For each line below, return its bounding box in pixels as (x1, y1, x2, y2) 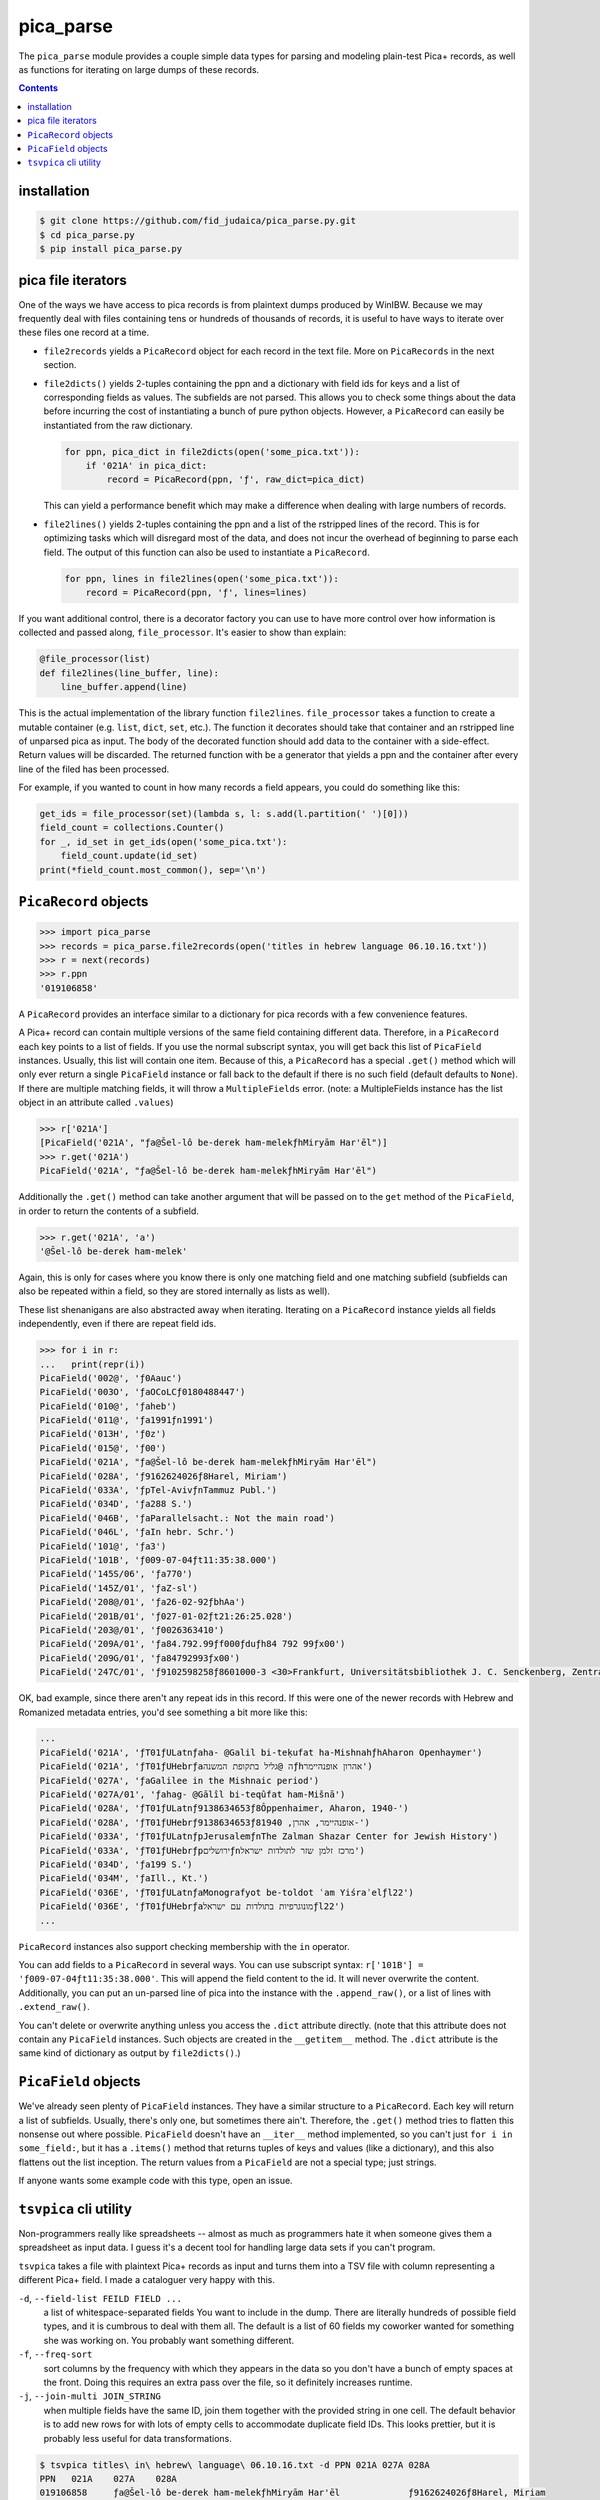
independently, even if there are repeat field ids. (18, 1318, 217, 1330)
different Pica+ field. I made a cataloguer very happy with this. (18, 2274, 275, 2286)
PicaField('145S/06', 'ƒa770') (39, 1568, 194, 1580)
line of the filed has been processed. (18, 763, 170, 775)
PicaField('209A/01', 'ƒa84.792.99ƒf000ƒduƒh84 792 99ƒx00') (39, 1638, 346, 1650)
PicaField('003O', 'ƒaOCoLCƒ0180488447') (39, 1386, 246, 1398)
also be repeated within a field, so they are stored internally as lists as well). (18, 1285, 330, 1297)
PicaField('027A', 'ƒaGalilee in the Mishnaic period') (39, 1775, 320, 1786)
